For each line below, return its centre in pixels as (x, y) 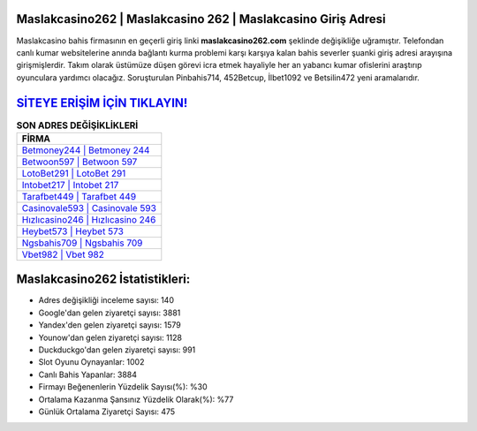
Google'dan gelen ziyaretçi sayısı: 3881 (110, 313)
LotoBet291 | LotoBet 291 (74, 173)
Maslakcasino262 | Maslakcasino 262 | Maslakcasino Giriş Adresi (201, 19)
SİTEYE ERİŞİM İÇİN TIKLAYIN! (102, 103)
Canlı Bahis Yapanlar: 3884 (87, 374)
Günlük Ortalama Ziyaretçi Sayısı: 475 (107, 412)
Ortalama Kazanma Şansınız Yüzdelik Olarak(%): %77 (136, 399)
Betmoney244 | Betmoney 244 (86, 150)
